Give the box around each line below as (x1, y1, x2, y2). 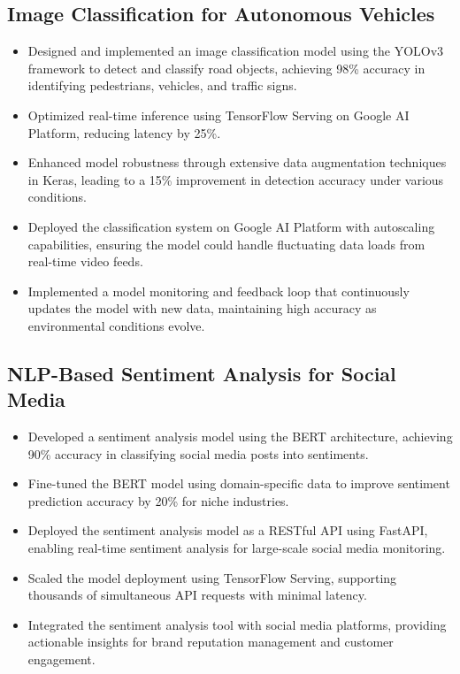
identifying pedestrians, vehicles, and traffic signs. (27, 76, 297, 95)
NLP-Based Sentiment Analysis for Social (7, 359, 396, 387)
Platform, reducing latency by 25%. (27, 123, 221, 142)
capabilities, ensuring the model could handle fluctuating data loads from (27, 234, 425, 253)
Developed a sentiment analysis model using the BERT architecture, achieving (27, 427, 453, 446)
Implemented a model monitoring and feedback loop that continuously (27, 281, 410, 300)
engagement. (27, 650, 96, 669)
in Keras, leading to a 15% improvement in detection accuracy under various (27, 170, 444, 188)
